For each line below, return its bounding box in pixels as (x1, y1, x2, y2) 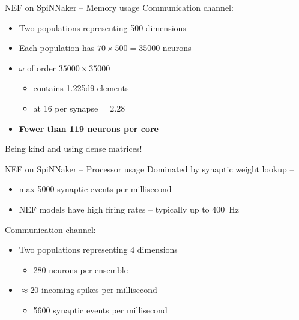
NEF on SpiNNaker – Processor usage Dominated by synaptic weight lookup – (5, 162, 294, 175)
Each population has (19, 41, 95, 54)
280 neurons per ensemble (33, 263, 128, 276)
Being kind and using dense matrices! (5, 142, 142, 155)
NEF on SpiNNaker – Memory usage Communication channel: (5, 1, 234, 13)
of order (27, 61, 56, 74)
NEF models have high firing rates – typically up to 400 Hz (19, 202, 239, 215)
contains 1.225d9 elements (33, 82, 129, 94)
